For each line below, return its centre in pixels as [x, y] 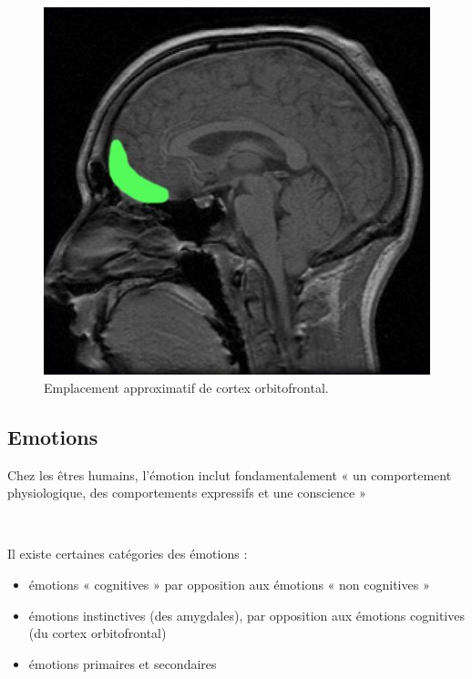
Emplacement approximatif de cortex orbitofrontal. [186, 387]
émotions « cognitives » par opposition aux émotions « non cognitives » [229, 584]
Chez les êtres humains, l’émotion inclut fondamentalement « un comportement [230, 474]
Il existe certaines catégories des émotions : [128, 554]
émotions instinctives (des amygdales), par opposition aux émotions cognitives [246, 615]
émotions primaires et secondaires [123, 663]
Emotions [53, 436]
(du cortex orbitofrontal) [97, 633]
